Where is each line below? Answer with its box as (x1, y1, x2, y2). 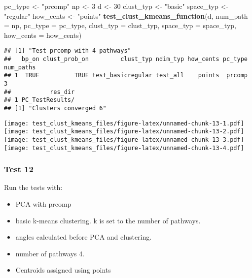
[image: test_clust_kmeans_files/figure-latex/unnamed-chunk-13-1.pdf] (4, 120, 244, 127)
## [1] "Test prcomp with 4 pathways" (4, 47, 131, 55)
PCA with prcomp (15, 199, 72, 209)
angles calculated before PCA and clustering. (15, 232, 152, 242)
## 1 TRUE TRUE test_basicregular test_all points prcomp (4, 72, 248, 79)
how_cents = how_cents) (4, 30, 82, 40)
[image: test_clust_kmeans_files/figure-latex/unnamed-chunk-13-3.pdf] (4, 136, 244, 143)
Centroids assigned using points (15, 265, 111, 275)
